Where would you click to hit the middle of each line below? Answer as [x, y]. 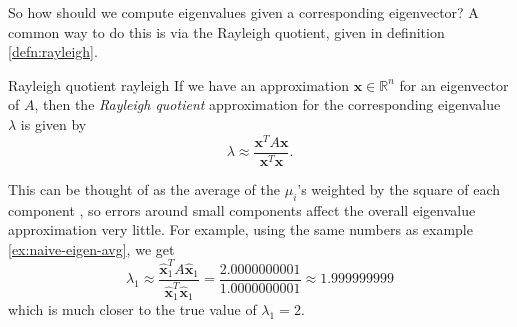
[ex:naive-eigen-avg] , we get [91, 248]
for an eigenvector [454, 84]
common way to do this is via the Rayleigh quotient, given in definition [226, 31]
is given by [53, 123]
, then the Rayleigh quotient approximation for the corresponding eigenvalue [267, 104]
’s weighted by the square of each [399, 188]
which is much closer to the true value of [132, 309]
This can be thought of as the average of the [144, 188]
